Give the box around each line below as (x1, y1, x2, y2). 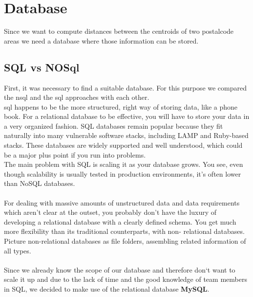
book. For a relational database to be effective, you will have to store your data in (4, 111, 250, 121)
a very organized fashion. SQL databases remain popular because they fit (4, 120, 223, 131)
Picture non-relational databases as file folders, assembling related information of (4, 236, 246, 246)
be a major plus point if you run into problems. (4, 149, 146, 160)
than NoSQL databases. (4, 178, 75, 188)
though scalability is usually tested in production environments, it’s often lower (4, 168, 241, 179)
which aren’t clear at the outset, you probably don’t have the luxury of (4, 207, 217, 217)
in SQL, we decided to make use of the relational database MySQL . (4, 283, 210, 294)
